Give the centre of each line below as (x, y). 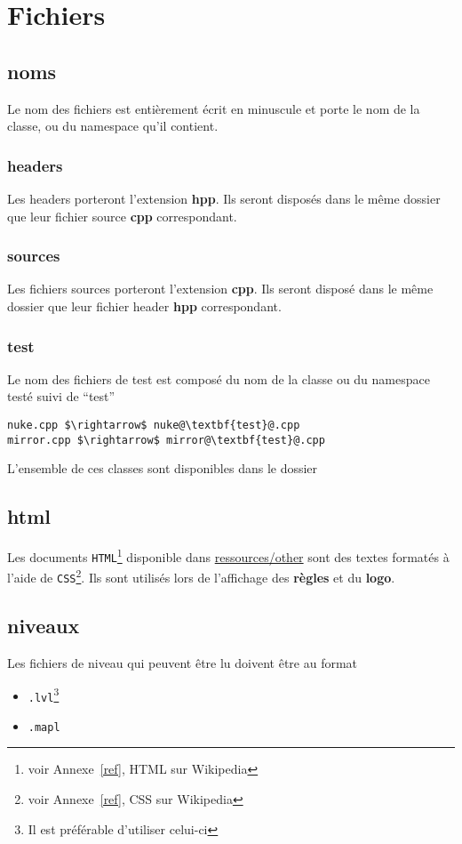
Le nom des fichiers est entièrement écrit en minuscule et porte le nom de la (214, 108)
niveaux (44, 626)
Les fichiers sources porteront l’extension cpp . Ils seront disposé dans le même (220, 289)
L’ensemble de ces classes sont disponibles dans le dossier (163, 468)
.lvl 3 (44, 694)
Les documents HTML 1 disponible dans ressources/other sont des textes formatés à (228, 555)
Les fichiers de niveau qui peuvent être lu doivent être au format (183, 662)
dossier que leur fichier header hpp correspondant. (144, 305)
